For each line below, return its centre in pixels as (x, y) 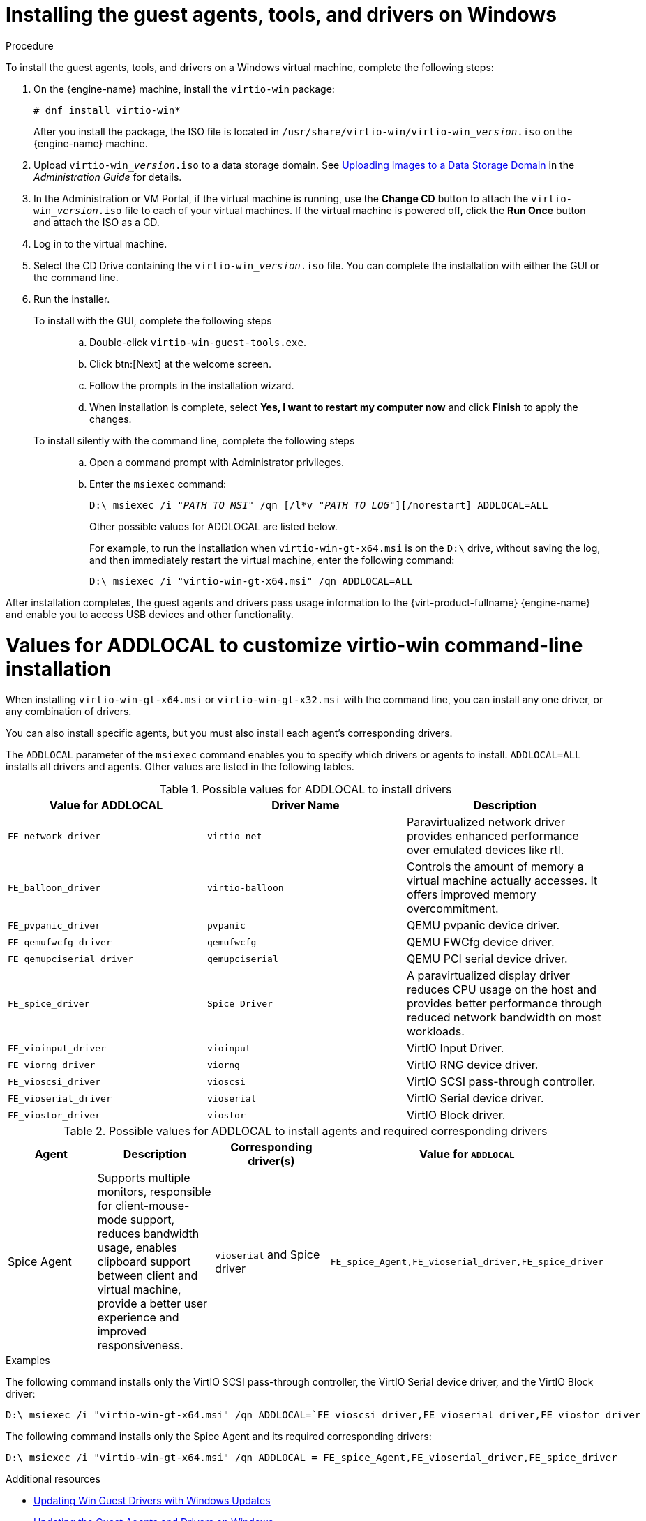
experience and (138, 1318)
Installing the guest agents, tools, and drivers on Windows (281, 15)
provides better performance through (504, 1004)
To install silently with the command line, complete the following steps (194, 440)
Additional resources (53, 1479)
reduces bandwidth (148, 1234)
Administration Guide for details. (108, 177)
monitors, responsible (154, 1192)
